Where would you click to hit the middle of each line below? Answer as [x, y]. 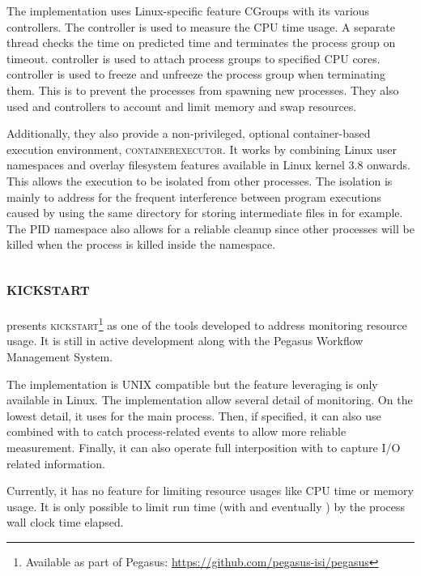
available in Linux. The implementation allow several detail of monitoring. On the [210, 400]
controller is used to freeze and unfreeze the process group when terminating [196, 74]
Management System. [60, 356]
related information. [56, 463]
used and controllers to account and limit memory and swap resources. [182, 106]
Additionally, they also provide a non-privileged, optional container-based [189, 133]
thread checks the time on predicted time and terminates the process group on [201, 43]
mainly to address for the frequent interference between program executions [194, 196]
